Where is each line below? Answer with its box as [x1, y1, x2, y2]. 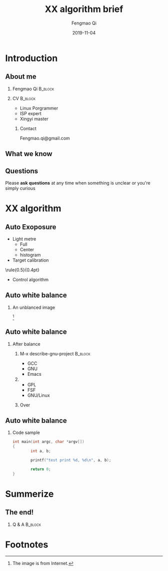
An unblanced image [12, 304, 55, 310]
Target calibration [12, 257, 49, 263]
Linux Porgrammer [19, 105, 58, 111]
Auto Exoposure [5, 223, 56, 231]
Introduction [5, 53, 58, 64]
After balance [12, 341, 41, 347]
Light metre [12, 236, 36, 242]
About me [5, 73, 36, 81]
